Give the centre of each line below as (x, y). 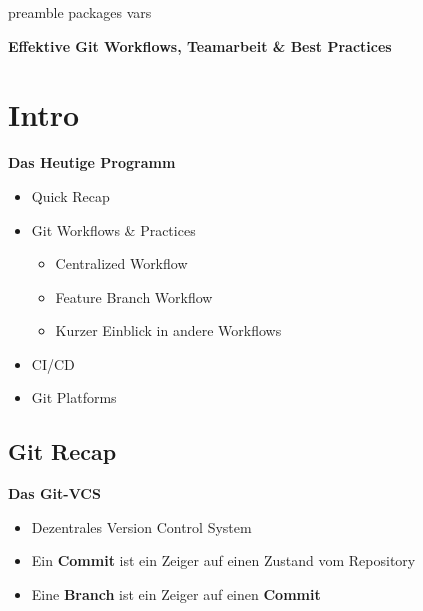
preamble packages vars (80, 12)
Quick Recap (70, 195)
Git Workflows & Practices (113, 229)
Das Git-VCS (54, 493)
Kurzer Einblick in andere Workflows (168, 330)
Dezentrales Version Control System (141, 526)
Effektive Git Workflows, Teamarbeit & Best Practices (200, 45)
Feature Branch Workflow (134, 296)
